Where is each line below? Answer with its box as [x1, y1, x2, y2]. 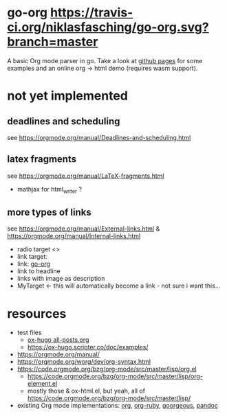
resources [7, 305, 67, 321]
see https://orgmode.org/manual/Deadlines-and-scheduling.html [7, 133, 191, 141]
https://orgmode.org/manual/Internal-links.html [7, 232, 141, 240]
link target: [17, 253, 48, 261]
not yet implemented [7, 88, 129, 104]
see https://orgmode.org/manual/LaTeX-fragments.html [7, 172, 164, 180]
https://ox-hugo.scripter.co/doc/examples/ [27, 343, 149, 351]
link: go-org [17, 259, 50, 268]
